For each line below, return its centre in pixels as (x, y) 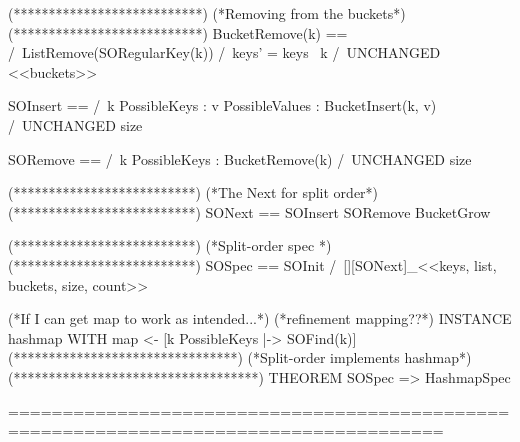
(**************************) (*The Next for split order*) (193, 192)
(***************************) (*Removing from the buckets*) (207, 13)
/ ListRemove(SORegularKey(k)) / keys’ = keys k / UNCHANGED (224, 52)
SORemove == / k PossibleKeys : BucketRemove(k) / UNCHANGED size (240, 158)
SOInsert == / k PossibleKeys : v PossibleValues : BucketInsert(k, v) (222, 105)
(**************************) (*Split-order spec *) (170, 245)
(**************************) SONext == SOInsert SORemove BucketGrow (249, 211)
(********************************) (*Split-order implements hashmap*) (240, 357)
